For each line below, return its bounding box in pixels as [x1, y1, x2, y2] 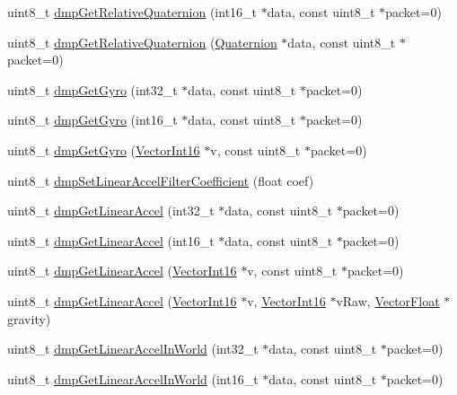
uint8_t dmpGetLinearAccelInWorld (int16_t [7, 369, 259, 388]
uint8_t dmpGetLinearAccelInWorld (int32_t [7, 339, 259, 358]
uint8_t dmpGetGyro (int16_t [7, 110, 178, 129]
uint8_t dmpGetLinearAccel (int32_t [7, 201, 215, 220]
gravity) [7, 309, 51, 328]
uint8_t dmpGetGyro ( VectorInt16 [7, 140, 200, 159]
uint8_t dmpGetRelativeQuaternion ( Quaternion [7, 32, 277, 51]
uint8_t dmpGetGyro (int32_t [7, 80, 178, 99]
